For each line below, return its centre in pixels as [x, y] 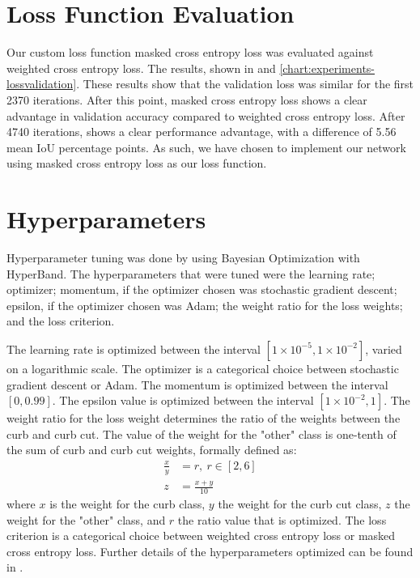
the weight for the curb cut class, [300, 503]
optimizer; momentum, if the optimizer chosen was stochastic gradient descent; [202, 289]
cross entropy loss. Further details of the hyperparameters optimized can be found [210, 551]
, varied [384, 348]
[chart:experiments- [327, 68]
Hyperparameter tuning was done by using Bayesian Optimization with [183, 257]
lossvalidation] [42, 84]
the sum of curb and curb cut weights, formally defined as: [152, 450]
